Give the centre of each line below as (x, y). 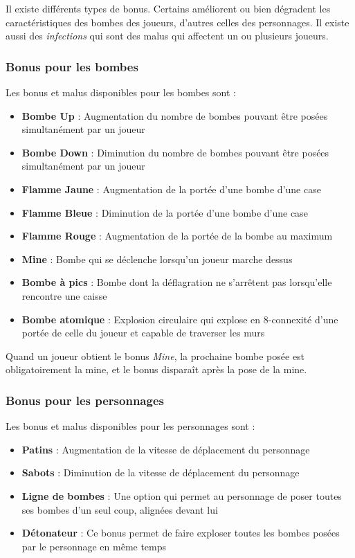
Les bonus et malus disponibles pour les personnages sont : (130, 426)
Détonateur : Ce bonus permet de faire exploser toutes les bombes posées (181, 533)
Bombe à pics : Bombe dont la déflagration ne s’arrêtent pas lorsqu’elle (177, 282)
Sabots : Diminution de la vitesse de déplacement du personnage (161, 472)
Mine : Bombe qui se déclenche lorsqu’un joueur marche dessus (157, 259)
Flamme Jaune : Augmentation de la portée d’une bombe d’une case (171, 189)
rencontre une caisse (64, 295)
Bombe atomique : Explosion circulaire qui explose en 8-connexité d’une (180, 319)
